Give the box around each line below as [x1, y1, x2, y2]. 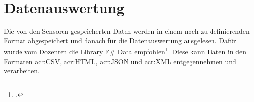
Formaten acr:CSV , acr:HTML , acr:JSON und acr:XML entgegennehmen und [4, 56, 236, 66]
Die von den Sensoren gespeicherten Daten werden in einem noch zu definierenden [4, 26, 250, 36]
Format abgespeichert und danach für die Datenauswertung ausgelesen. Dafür [4, 35, 236, 45]
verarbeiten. [4, 66, 40, 76]
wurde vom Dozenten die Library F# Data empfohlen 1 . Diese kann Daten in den [4, 45, 247, 56]
